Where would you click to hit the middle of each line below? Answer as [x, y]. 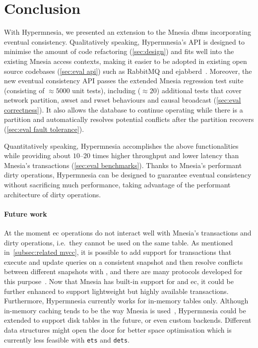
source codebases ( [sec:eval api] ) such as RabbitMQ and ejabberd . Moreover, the [128, 71]
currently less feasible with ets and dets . [67, 339]
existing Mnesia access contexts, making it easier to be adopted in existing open [126, 61]
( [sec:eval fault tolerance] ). [44, 129]
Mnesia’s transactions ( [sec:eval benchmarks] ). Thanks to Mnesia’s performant [123, 165]
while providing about [37, 155]
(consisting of [24, 90]
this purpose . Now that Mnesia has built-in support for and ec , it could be [119, 281]
